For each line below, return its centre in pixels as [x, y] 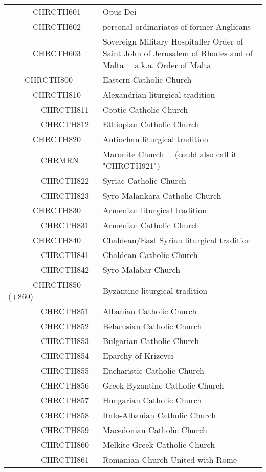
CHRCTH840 [57, 240]
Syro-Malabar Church [141, 270]
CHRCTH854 [65, 356]
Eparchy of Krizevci [138, 356]
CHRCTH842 [65, 270]
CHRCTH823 [65, 195]
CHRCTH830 [57, 210]
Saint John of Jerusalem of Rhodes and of [178, 53]
